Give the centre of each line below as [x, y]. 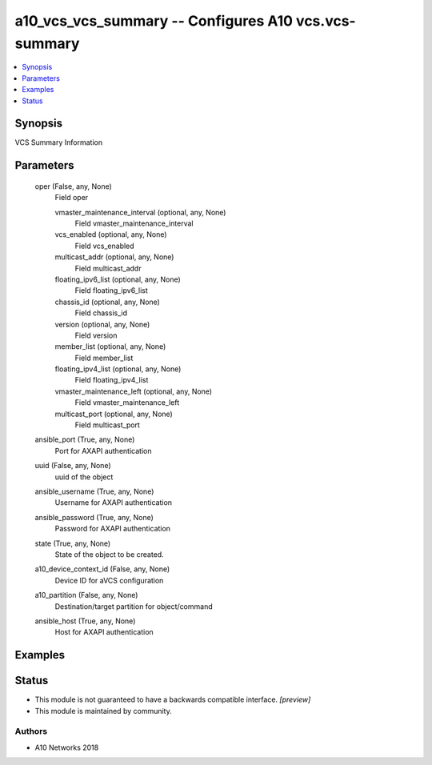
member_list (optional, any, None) [110, 346]
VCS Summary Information [59, 142]
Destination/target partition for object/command [134, 606]
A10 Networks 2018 [67, 747]
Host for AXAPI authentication [104, 632]
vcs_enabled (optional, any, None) [111, 234]
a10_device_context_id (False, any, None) [102, 569]
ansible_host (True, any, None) [85, 621]
